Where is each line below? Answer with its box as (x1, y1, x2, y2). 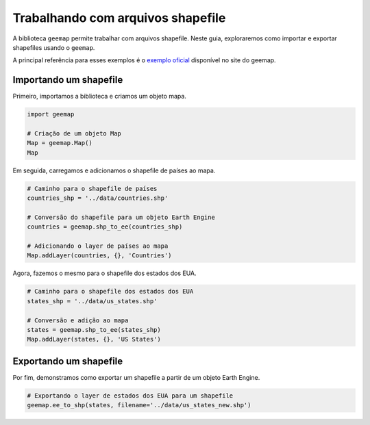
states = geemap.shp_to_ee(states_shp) (27, 326, 161, 334)
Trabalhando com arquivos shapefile (12, 10, 226, 25)
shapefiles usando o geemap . (12, 43, 95, 51)
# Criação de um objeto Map (27, 130, 121, 137)
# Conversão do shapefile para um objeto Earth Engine (27, 213, 215, 221)
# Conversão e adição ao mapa (27, 316, 129, 324)
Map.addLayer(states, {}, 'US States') (27, 335, 161, 344)
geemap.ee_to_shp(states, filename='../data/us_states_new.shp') (27, 401, 251, 409)
